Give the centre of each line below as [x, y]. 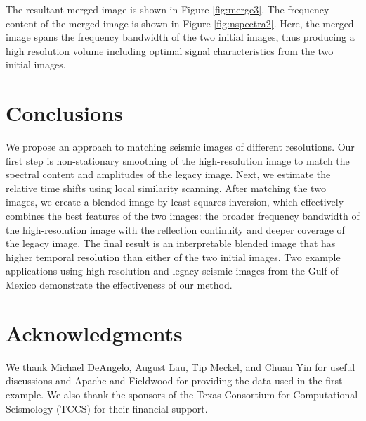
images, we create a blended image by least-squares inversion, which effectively [175, 202]
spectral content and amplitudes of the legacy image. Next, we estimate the [168, 174]
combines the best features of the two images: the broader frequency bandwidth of [183, 216]
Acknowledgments [94, 333]
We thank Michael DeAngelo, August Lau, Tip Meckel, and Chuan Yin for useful [181, 366]
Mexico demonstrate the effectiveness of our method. [119, 285]
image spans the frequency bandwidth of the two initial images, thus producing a [180, 37]
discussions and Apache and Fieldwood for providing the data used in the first [174, 381]
